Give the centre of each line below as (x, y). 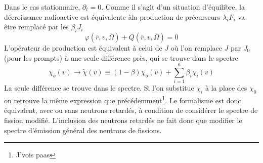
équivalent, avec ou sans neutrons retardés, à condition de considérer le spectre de (131, 110)
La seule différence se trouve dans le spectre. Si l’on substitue (99, 88)
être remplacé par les (36, 27)
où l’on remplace (196, 47)
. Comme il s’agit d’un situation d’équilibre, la (173, 7)
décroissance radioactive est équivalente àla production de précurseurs (112, 16)
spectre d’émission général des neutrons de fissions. (83, 130)
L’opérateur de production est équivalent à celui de (83, 47)
